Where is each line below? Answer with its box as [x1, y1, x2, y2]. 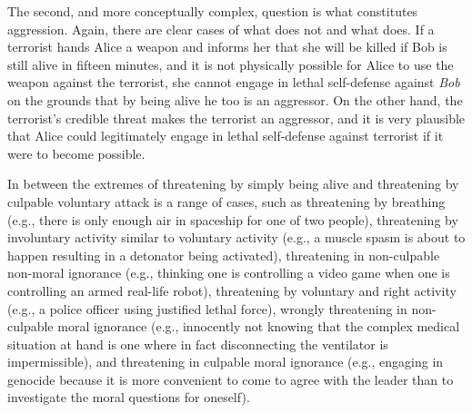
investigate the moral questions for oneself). [7, 388, 250, 407]
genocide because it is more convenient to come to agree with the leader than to [7, 369, 454, 388]
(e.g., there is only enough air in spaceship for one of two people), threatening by [7, 210, 458, 229]
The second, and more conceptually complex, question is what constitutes [7, 2, 418, 20]
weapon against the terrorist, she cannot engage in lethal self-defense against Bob [7, 73, 460, 92]
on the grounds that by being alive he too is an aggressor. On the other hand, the [7, 90, 463, 109]
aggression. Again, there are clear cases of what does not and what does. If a [7, 19, 435, 38]
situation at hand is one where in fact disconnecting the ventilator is [7, 334, 388, 353]
